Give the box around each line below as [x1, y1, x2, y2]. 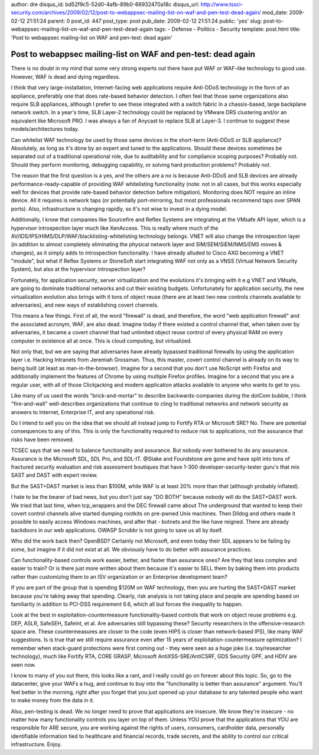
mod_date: [262, 9, 288, 16]
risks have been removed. [11, 435, 74, 443]
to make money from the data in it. [11, 697, 95, 704]
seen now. [11, 661, 36, 668]
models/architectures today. [11, 125, 80, 133]
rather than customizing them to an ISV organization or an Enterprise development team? [11, 573, 227, 580]
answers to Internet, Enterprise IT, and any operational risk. [11, 408, 155, 415]
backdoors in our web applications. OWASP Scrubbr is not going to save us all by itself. [11, 527, 223, 534]
